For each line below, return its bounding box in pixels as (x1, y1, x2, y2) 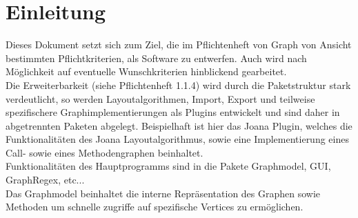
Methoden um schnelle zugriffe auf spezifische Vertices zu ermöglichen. (6, 199, 304, 214)
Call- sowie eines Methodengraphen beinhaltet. (6, 145, 203, 159)
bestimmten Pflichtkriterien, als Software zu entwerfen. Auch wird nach (6, 50, 307, 65)
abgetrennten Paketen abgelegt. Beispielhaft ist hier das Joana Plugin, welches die (6, 118, 352, 132)
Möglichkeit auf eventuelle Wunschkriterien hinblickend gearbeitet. (6, 64, 287, 79)
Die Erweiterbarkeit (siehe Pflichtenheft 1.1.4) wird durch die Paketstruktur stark (6, 77, 351, 92)
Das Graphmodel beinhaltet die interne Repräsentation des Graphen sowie (6, 186, 321, 200)
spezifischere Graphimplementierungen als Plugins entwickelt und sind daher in (6, 105, 340, 119)
